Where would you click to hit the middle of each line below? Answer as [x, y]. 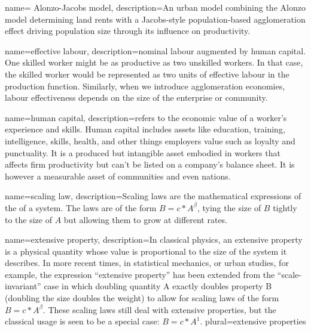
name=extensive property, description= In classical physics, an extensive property [154, 239]
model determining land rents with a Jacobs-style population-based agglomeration [155, 19]
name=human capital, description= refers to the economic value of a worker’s [146, 117]
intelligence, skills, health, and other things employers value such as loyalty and [150, 140]
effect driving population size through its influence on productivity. [128, 31]
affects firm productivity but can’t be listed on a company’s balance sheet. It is [150, 164]
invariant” [23, 286]
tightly [285, 207]
